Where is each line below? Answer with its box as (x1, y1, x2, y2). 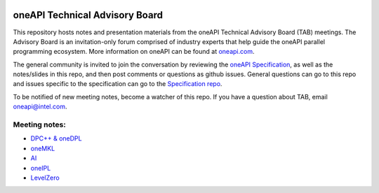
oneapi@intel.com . (13, 102, 67, 111)
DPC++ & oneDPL (30, 134, 82, 143)
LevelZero (30, 173, 60, 182)
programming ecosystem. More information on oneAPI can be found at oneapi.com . (13, 48, 255, 56)
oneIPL (30, 164, 51, 172)
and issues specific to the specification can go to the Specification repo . (13, 80, 222, 88)
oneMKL (30, 144, 55, 152)
